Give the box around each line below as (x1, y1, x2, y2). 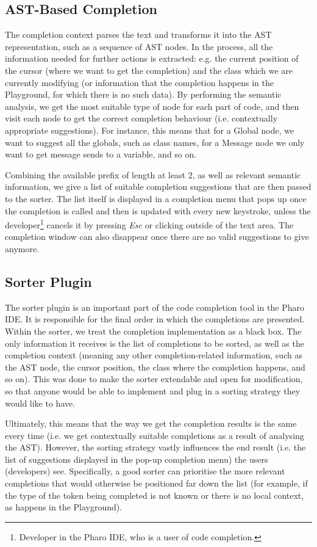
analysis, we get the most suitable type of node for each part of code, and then (5, 100, 299, 112)
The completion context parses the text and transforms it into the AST (5, 28, 272, 41)
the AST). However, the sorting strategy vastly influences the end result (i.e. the (5, 441, 306, 454)
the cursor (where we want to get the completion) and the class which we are (5, 63, 293, 76)
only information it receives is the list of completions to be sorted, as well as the (5, 336, 304, 349)
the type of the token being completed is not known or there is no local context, (5, 488, 304, 501)
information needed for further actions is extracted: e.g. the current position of (5, 52, 299, 65)
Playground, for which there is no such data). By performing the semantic (5, 88, 282, 101)
